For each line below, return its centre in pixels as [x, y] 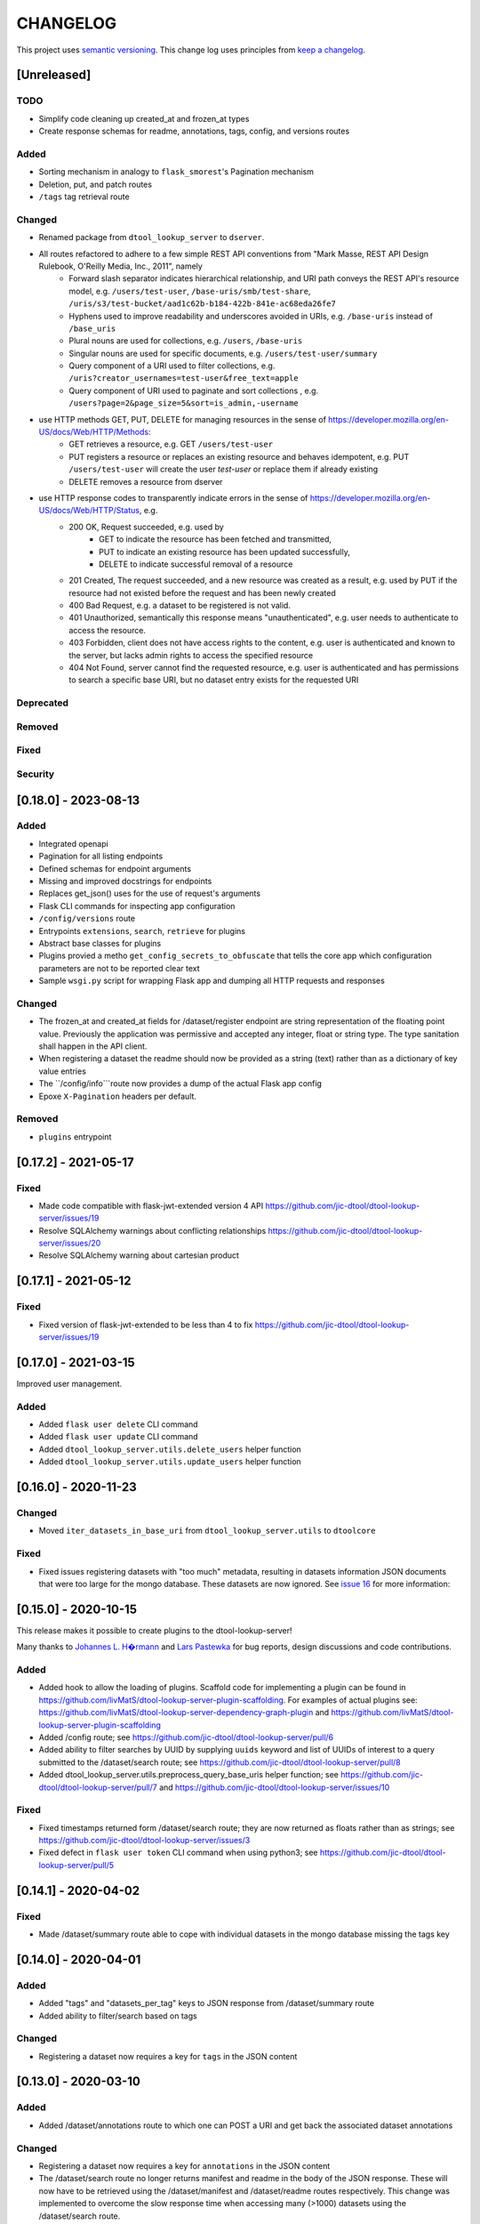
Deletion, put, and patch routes [96, 184]
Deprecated [43, 703]
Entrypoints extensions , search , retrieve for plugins [142, 931]
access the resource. [108, 630]
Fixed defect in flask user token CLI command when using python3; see [179, 1853]
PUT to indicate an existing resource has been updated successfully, [224, 552]
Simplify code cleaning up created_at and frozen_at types [144, 118]
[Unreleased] [54, 75]
